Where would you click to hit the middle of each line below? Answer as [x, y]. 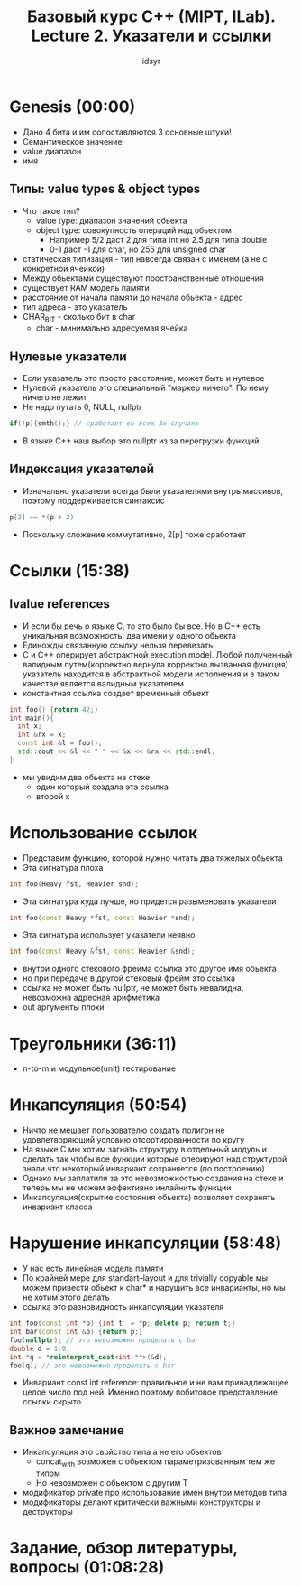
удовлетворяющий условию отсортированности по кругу [133, 1140]
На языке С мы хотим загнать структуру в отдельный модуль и [145, 1150]
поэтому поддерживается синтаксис [93, 500]
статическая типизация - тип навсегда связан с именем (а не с [145, 258]
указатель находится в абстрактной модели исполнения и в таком [151, 674]
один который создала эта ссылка [102, 787]
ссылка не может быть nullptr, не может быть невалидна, [133, 988]
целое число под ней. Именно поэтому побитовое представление [150, 1392]
